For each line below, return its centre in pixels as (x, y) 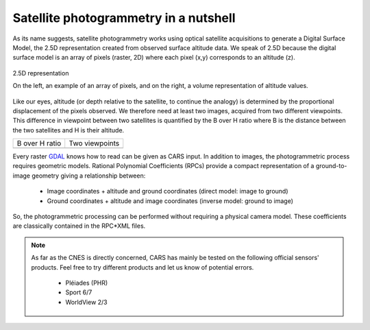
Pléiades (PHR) (87, 283)
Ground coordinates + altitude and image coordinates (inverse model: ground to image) (170, 201)
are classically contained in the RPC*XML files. (79, 226)
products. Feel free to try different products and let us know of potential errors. (143, 267)
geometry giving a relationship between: (89, 176)
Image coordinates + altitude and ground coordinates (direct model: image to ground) (168, 191)
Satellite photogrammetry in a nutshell (124, 18)
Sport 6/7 (79, 292)
